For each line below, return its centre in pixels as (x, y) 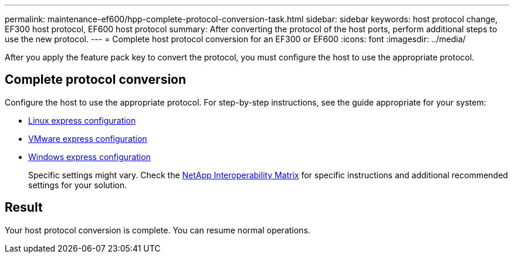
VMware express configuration (88, 138)
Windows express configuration (89, 157)
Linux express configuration (82, 120)
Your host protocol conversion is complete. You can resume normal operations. (158, 230)
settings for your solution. (78, 185)
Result (24, 208)
